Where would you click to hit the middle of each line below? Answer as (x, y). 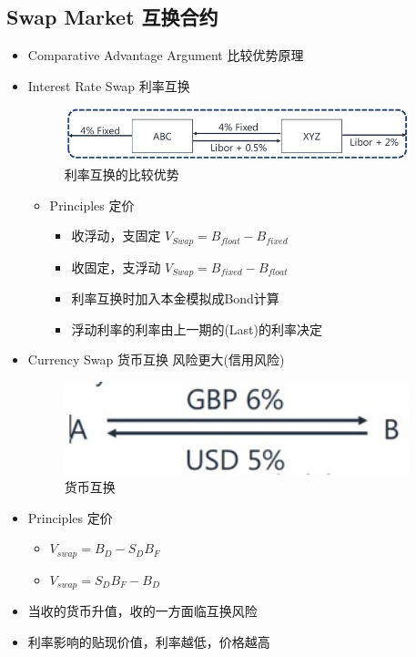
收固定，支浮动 (116, 267)
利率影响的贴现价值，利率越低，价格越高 (149, 641)
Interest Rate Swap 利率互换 (109, 85)
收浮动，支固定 (116, 236)
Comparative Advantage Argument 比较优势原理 (166, 55)
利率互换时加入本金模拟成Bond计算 (175, 298)
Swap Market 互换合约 (112, 17)
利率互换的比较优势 (122, 175)
